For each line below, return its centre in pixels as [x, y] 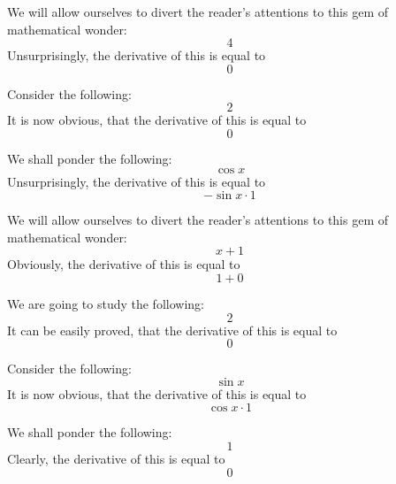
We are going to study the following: [106, 303]
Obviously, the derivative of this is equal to [124, 264]
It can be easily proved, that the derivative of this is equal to [172, 330]
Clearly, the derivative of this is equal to [116, 458]
